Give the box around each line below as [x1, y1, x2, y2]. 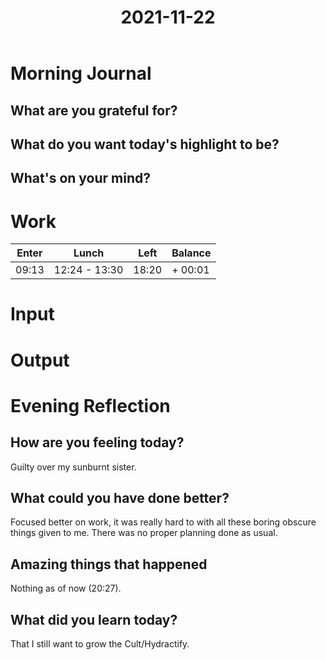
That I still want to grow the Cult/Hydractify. [10, 638, 190, 650]
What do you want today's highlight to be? [10, 136, 280, 153]
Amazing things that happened [10, 556, 208, 573]
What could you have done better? [10, 490, 230, 507]
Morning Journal [10, 62, 152, 85]
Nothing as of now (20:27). [10, 582, 122, 595]
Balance [171, 246, 212, 260]
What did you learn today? [10, 611, 178, 628]
